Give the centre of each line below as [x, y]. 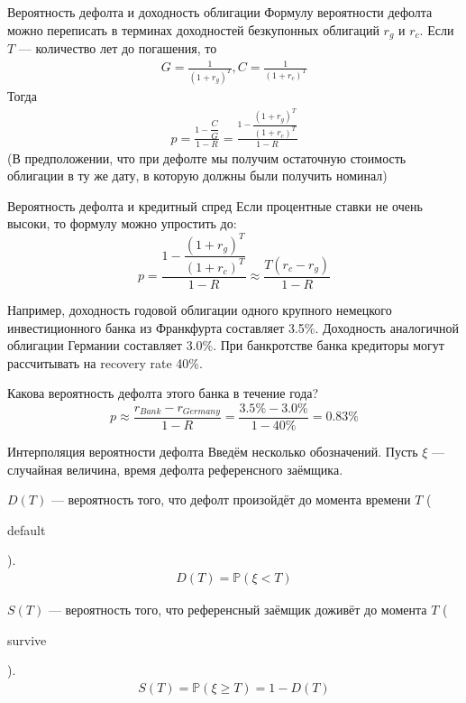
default [27, 529]
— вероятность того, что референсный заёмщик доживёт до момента [238, 609]
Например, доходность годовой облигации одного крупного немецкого [200, 309]
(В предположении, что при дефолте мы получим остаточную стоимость [207, 157]
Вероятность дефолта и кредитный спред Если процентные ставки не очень [215, 205]
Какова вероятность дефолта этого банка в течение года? [163, 393]
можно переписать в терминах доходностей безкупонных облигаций [193, 29]
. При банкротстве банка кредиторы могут [329, 345]
